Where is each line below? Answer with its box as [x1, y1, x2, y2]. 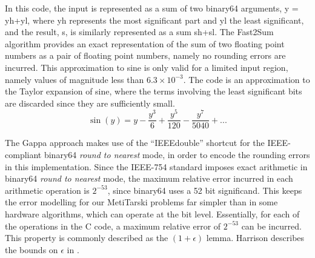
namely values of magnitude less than [5, 73, 144, 85]
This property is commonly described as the [5, 231, 168, 244]
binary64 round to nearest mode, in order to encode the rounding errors [44, 148, 310, 161]
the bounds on [5, 243, 58, 256]
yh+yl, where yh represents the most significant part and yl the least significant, [5, 13, 304, 26]
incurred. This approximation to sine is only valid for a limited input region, [5, 61, 288, 73]
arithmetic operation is [5, 184, 90, 196]
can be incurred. [241, 219, 302, 232]
